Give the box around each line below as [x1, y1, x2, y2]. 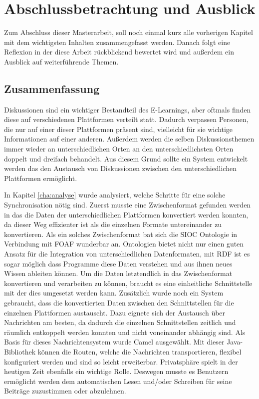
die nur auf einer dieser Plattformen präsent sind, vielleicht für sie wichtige [4, 123, 233, 134]
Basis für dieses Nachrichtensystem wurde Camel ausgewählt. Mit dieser [4, 336, 225, 347]
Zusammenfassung [4, 80, 100, 96]
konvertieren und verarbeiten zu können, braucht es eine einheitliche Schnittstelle [4, 277, 253, 288]
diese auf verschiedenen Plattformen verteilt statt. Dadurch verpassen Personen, [4, 114, 249, 124]
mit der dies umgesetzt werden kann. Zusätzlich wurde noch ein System [4, 287, 224, 298]
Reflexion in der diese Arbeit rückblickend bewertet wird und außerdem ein [4, 46, 234, 57]
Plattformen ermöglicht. [4, 172, 77, 183]
